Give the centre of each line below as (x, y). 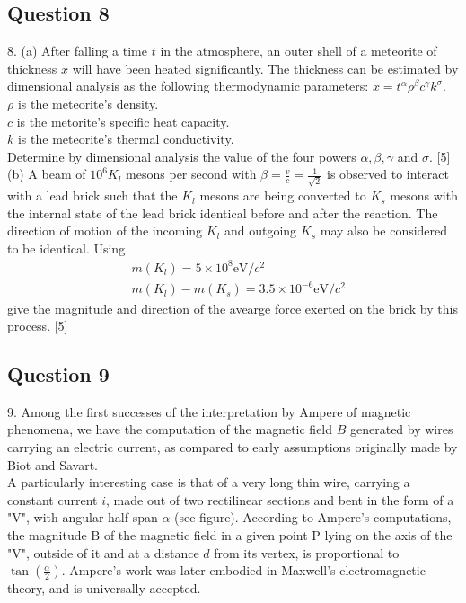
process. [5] (38, 326)
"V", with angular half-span (83, 517)
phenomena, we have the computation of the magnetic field (170, 429)
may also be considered (384, 231)
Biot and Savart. (53, 464)
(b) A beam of (47, 174)
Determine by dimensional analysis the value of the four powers (182, 156)
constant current (53, 499)
